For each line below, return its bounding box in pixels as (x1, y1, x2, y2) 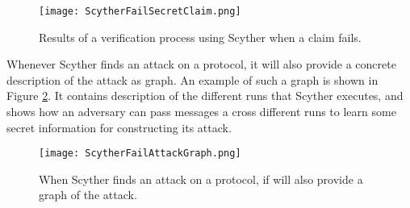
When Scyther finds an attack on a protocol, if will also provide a (39, 170, 363, 187)
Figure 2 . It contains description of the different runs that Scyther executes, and (6, 87, 404, 104)
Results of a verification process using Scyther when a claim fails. (39, 28, 362, 45)
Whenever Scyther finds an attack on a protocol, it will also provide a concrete (6, 56, 396, 73)
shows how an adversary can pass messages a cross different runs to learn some (6, 103, 396, 120)
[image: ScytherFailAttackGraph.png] (39, 148, 241, 160)
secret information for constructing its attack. (6, 119, 232, 135)
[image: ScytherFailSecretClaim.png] (39, 6, 241, 17)
